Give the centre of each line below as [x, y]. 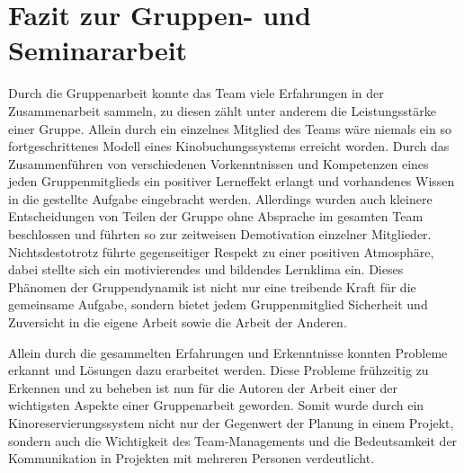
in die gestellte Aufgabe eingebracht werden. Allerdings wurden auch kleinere [220, 198]
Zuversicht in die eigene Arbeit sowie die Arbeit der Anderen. [178, 322]
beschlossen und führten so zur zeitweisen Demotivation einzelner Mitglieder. [220, 234]
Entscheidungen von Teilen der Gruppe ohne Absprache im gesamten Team [216, 216]
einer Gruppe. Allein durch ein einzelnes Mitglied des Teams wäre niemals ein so [230, 128]
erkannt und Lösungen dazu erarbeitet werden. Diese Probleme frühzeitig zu [219, 370]
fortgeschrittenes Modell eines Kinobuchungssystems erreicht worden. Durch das [229, 146]
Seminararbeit [98, 50]
